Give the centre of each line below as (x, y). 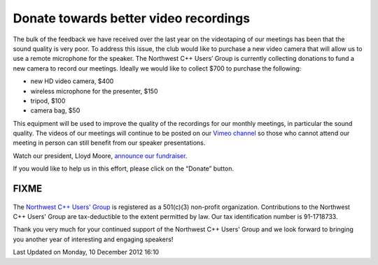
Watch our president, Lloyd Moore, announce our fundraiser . (100, 156)
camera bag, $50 (55, 110)
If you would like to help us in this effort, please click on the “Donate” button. (124, 169)
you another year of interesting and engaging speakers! (93, 239)
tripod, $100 (48, 101)
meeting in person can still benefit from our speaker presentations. (109, 143)
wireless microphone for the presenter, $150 (94, 91)
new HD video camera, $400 (72, 81)
